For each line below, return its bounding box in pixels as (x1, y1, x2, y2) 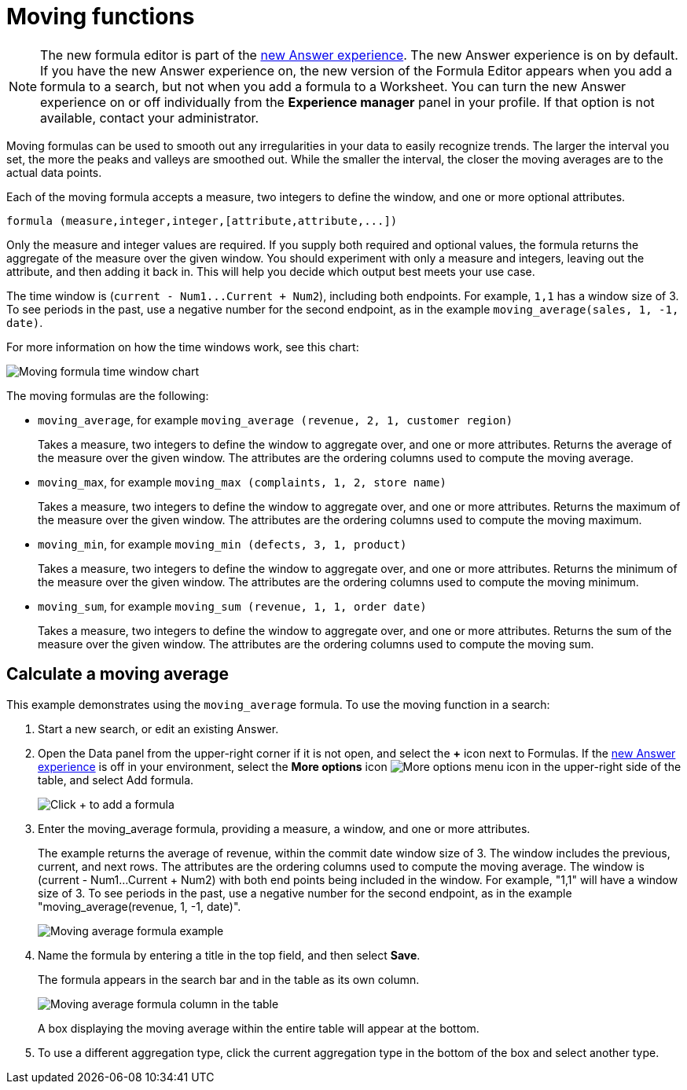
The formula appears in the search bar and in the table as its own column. (38, 972, 420, 986)
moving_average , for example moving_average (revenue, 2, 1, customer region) (38, 413, 513, 427)
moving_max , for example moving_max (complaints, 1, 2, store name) (38, 475, 446, 489)
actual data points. (6, 165, 102, 179)
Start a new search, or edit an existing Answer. (38, 721, 279, 736)
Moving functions (6, 3, 195, 30)
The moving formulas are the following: (6, 388, 209, 402)
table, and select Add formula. (38, 773, 194, 787)
